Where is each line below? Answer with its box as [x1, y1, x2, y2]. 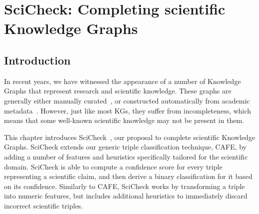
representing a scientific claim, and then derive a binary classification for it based [4, 171, 252, 181]
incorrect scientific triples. [4, 200, 83, 210]
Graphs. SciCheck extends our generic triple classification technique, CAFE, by [4, 141, 247, 152]
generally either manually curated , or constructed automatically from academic [4, 95, 250, 105]
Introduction [4, 52, 71, 67]
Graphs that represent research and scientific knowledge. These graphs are [4, 85, 231, 96]
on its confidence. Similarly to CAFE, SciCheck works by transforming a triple [4, 180, 245, 191]
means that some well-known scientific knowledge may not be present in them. [4, 115, 244, 125]
